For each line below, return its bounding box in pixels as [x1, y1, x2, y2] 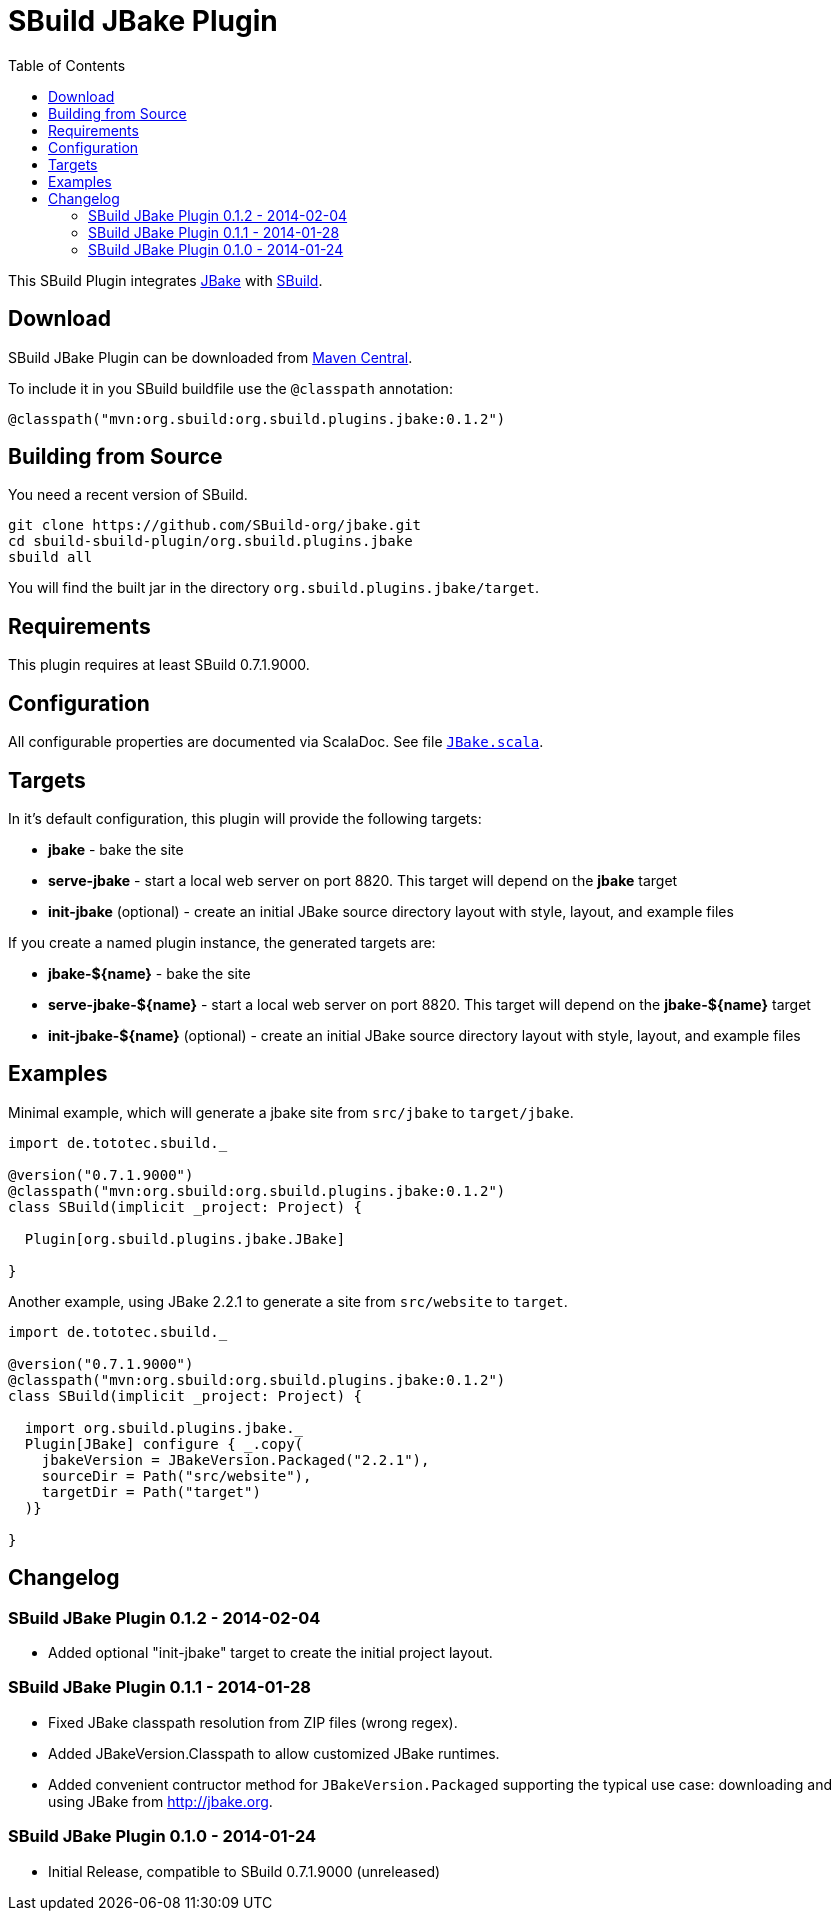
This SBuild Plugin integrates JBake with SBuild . [8, 271, 323, 289]
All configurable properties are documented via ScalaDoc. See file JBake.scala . [8, 733, 544, 751]
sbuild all [8, 549, 93, 566]
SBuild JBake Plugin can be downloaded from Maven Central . [8, 348, 413, 366]
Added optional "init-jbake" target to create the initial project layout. [48, 1644, 493, 1662]
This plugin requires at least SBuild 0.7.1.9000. [8, 656, 310, 674]
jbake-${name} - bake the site [48, 964, 251, 982]
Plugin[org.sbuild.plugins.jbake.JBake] [24, 1230, 346, 1247]
